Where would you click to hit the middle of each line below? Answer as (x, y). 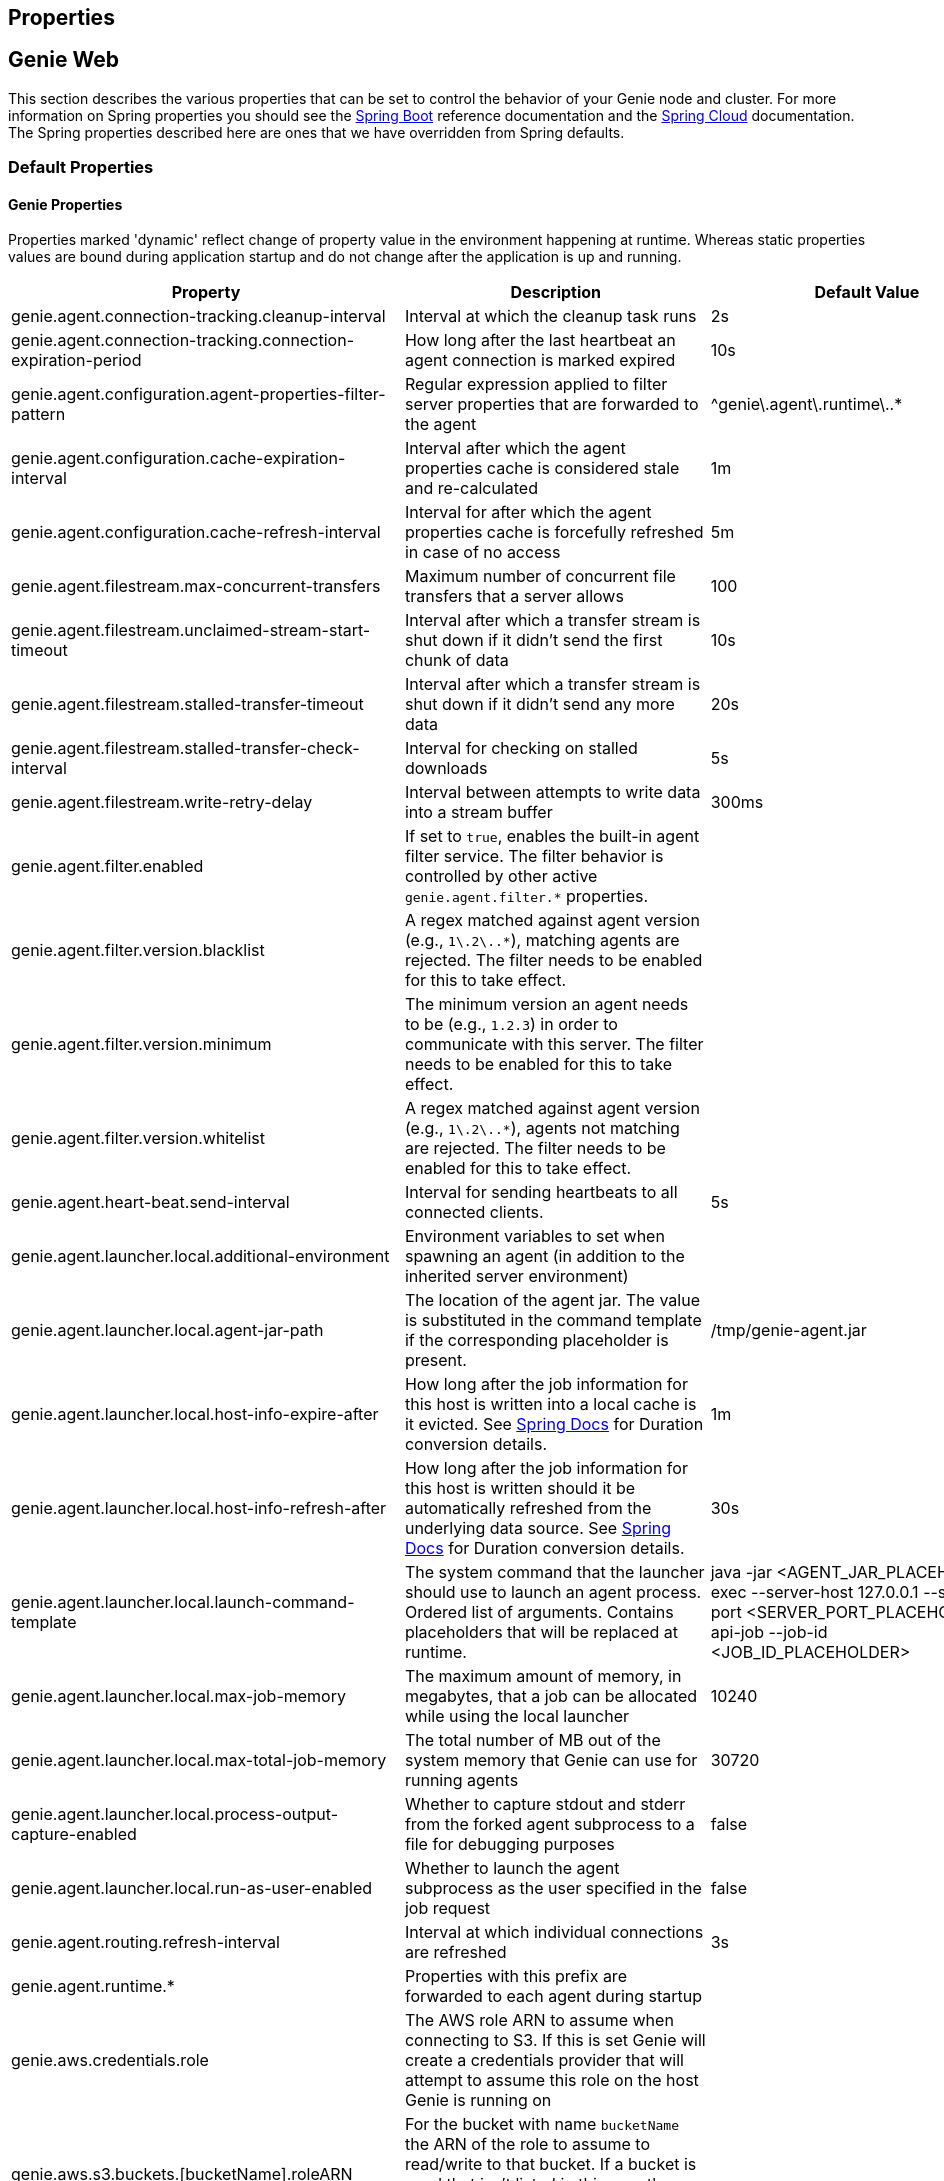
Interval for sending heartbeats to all (541, 1192)
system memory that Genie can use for (551, 1760)
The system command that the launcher (554, 1572)
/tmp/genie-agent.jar (788, 1330)
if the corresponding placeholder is (536, 1340)
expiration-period (76, 360)
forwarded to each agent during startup (553, 1996)
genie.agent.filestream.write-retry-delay (162, 802)
